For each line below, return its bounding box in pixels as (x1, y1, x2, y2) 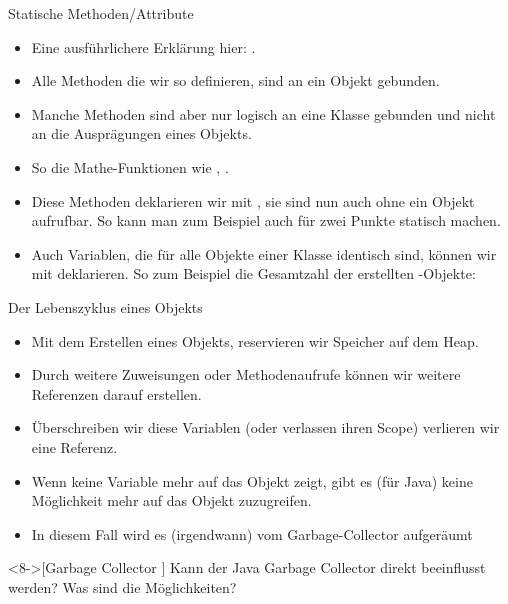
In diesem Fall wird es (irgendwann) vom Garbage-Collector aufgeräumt (31, 523, 473, 544)
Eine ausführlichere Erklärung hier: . (31, 36, 256, 57)
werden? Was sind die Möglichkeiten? (8, 576, 237, 597)
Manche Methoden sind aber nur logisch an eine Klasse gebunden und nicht (31, 103, 496, 124)
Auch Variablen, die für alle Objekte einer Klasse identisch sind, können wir (31, 243, 497, 264)
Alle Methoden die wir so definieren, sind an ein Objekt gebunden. (31, 70, 440, 91)
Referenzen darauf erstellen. (31, 383, 202, 404)
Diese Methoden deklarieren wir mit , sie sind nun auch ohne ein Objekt (31, 190, 475, 211)
